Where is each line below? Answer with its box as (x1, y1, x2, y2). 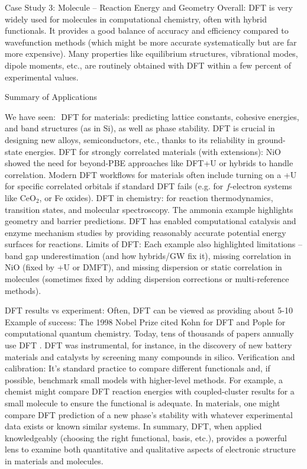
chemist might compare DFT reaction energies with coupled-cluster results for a (5, 385, 295, 397)
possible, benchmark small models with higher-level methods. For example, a (5, 373, 283, 386)
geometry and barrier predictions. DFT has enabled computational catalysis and (5, 215, 296, 227)
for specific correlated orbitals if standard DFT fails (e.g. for (5, 180, 224, 192)
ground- (257, 133, 286, 145)
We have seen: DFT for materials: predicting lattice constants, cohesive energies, (5, 110, 299, 122)
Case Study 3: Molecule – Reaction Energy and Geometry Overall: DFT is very (5, 1, 293, 13)
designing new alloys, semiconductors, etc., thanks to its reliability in (5, 133, 255, 145)
